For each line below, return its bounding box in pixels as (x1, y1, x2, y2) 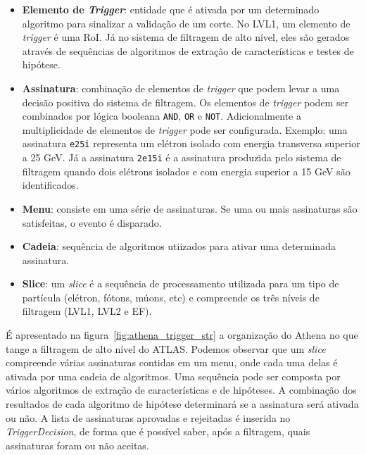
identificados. (22, 177, 79, 192)
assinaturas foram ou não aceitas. (6, 437, 149, 452)
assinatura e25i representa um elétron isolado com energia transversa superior (22, 136, 360, 151)
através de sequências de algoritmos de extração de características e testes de (22, 43, 354, 58)
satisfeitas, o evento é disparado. (22, 215, 162, 230)
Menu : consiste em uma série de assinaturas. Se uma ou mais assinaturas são (22, 201, 358, 216)
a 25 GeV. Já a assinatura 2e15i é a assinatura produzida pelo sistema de (22, 150, 341, 165)
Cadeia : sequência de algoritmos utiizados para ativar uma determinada (22, 239, 336, 254)
